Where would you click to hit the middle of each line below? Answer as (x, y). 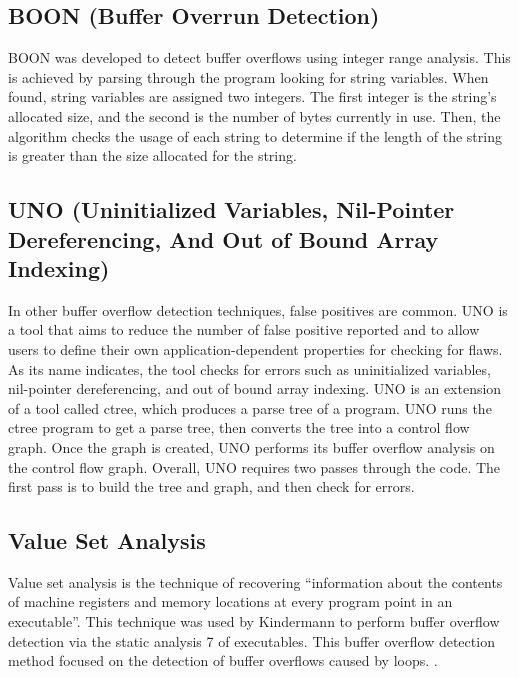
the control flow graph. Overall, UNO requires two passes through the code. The (254, 466)
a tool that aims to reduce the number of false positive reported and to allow (244, 329)
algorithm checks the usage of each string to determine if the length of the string (255, 135)
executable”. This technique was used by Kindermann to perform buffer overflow (254, 621)
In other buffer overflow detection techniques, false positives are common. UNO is (258, 309)
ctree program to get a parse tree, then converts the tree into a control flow (239, 427)
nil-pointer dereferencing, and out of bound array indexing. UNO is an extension (255, 388)
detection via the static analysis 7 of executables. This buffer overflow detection (251, 640)
